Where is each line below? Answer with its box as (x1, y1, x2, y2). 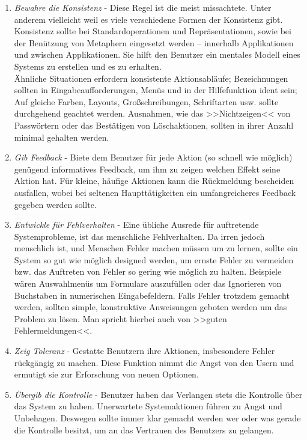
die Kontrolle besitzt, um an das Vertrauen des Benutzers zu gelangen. (14, 423, 274, 436)
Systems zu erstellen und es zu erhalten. (14, 60, 162, 72)
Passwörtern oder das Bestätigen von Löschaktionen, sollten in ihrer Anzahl (14, 118, 294, 131)
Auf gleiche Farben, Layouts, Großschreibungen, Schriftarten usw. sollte (14, 95, 279, 108)
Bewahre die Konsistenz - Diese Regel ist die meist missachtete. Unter (14, 1, 272, 13)
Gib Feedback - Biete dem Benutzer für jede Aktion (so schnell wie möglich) (14, 151, 293, 163)
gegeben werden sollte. (14, 198, 97, 210)
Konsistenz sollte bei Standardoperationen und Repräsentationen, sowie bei (14, 25, 291, 37)
